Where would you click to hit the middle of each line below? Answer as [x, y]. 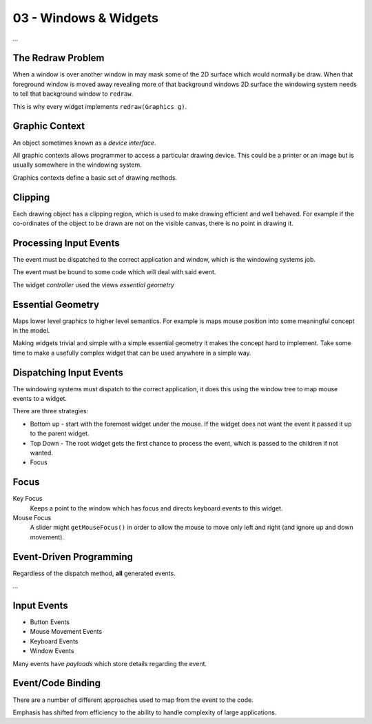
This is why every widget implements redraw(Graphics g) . [100, 106]
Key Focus [28, 499]
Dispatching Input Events [68, 372]
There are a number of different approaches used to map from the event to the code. [133, 700]
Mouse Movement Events [66, 632]
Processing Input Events [66, 243]
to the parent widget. [60, 433]
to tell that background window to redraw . [73, 94]
